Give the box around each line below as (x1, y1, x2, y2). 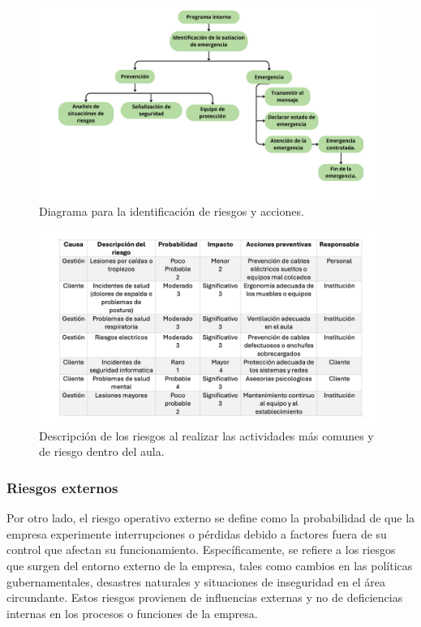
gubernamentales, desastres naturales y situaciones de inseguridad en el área (6, 573, 386, 590)
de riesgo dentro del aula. (39, 443, 165, 460)
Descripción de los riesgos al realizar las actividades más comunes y (39, 427, 374, 444)
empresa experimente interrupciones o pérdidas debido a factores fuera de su (6, 525, 387, 542)
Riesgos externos (6, 477, 118, 497)
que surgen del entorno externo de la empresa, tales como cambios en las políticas (6, 556, 413, 573)
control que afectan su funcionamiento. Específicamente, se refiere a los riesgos (6, 541, 396, 558)
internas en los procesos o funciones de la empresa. (6, 604, 258, 621)
